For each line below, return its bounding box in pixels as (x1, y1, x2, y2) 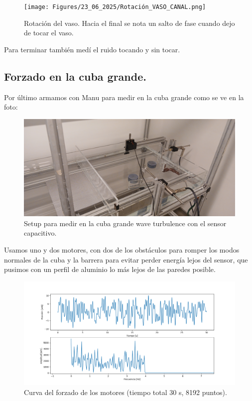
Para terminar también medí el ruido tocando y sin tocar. (4, 44, 180, 54)
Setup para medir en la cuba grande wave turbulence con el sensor (24, 218, 227, 228)
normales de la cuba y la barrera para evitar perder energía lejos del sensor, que (4, 254, 248, 265)
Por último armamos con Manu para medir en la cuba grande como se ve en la (4, 92, 244, 102)
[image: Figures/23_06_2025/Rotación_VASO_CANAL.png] (24, 3, 206, 10)
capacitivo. (24, 228, 57, 238)
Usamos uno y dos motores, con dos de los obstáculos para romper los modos (4, 245, 240, 255)
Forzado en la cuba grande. (4, 68, 146, 84)
